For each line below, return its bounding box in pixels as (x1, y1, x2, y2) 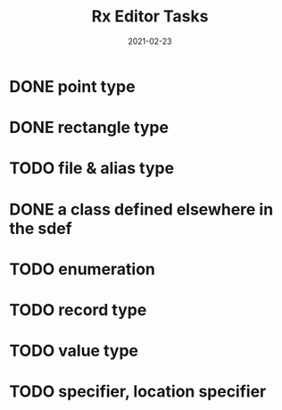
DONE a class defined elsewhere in (9, 199, 274, 220)
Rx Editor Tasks (91, 6, 209, 27)
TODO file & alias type (9, 158, 175, 179)
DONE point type (9, 76, 136, 96)
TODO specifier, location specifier (9, 381, 267, 402)
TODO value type (9, 341, 138, 361)
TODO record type (9, 299, 147, 320)
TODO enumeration (9, 259, 156, 279)
